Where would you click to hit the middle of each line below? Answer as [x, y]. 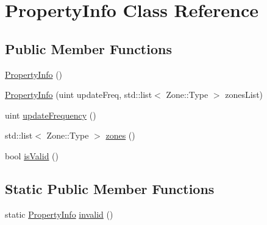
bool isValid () [32, 155]
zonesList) [244, 95]
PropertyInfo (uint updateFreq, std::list [79, 95]
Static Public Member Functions [110, 188]
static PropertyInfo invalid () [59, 214]
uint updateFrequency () [51, 115]
